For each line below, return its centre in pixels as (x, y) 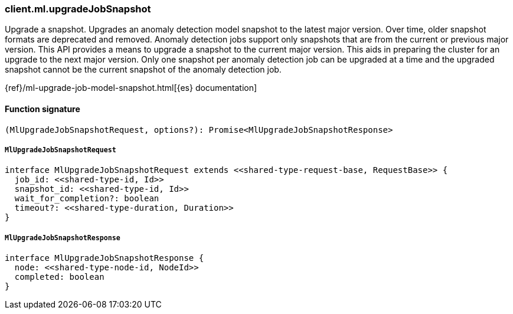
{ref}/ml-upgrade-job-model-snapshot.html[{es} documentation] (131, 88)
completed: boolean (59, 277)
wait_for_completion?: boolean (87, 199)
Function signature (43, 109)
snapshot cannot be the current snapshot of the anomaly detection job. (143, 70)
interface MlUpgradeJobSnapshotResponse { (104, 258)
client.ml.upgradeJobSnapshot (78, 9)
